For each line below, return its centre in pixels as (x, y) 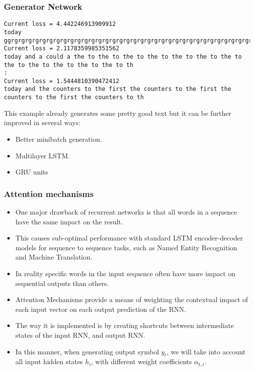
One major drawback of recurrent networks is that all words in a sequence (126, 211)
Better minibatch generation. (59, 139)
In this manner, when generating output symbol (87, 351)
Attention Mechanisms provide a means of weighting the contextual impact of (132, 299)
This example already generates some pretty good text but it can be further (118, 113)
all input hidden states (49, 361)
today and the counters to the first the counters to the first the (118, 89)
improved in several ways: (42, 122)
